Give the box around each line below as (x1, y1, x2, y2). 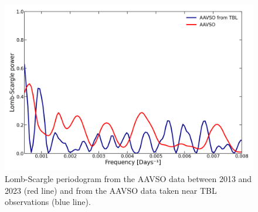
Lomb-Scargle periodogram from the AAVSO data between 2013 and (5, 172, 252, 184)
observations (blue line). (5, 196, 91, 208)
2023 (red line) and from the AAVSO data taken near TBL (5, 184, 217, 196)
